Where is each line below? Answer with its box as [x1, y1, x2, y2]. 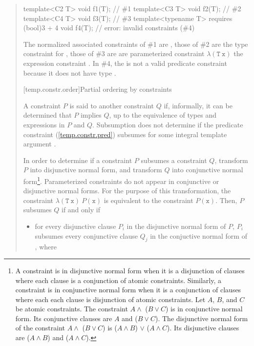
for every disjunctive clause [35, 221, 116, 231]
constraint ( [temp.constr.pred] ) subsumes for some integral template [23, 129, 227, 139]
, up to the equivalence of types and [109, 110, 216, 120]
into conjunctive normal [172, 164, 243, 175]
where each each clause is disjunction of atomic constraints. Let [15, 294, 206, 304]
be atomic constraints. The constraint [15, 304, 128, 314]
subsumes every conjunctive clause [35, 230, 138, 241]
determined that [23, 110, 72, 120]
